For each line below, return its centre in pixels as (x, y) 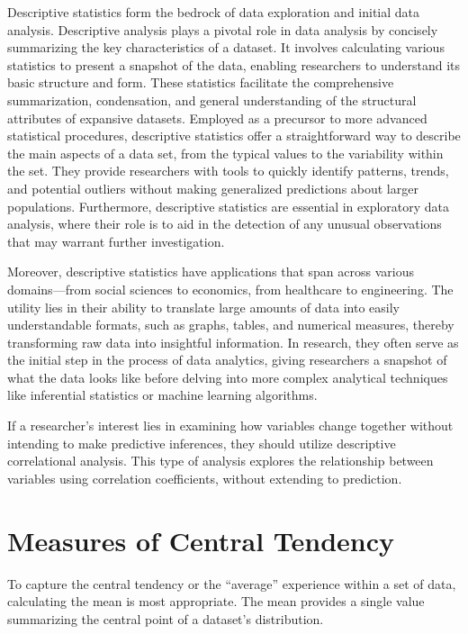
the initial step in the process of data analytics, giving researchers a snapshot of (227, 360)
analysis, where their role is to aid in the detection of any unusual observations (225, 224)
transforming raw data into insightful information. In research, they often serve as (233, 342)
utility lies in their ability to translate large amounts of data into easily (204, 307)
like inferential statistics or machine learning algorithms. (162, 395)
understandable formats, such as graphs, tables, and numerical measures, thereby (231, 325)
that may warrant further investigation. (116, 241)
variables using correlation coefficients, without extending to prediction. (205, 478)
